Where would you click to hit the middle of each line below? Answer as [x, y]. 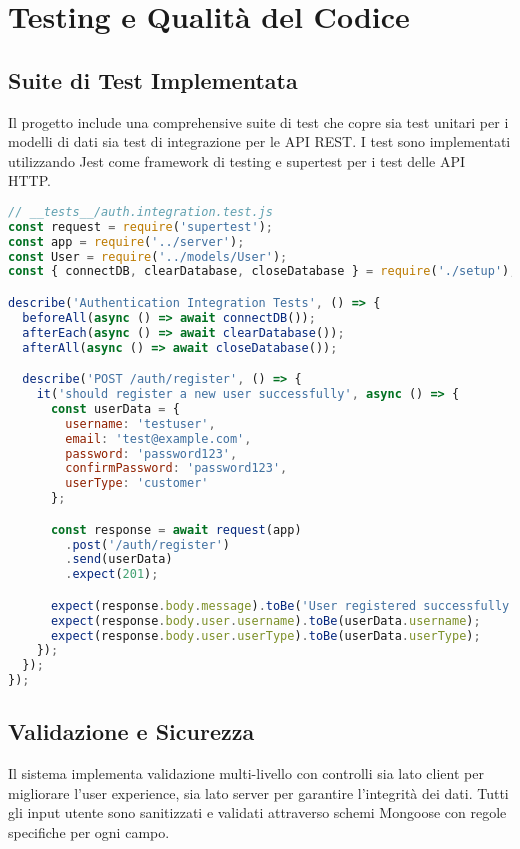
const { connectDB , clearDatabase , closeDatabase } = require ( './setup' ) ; [262, 271]
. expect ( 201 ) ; [112, 574]
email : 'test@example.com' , [158, 438]
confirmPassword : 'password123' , [176, 468]
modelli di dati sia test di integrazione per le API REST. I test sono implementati [259, 141]
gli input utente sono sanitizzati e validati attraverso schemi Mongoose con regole [257, 812]
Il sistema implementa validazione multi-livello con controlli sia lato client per [246, 773]
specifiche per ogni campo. [89, 832]
